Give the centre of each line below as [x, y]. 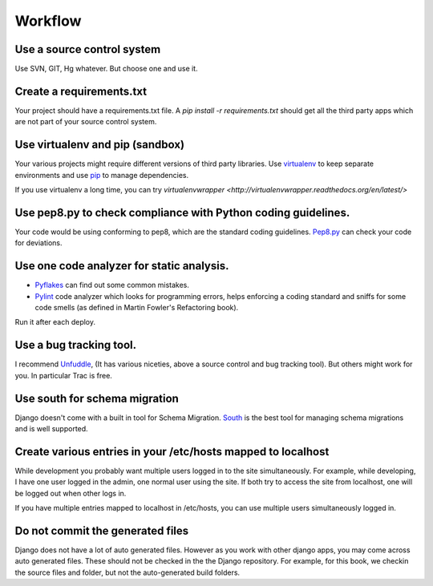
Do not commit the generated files [102, 530]
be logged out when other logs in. [71, 493]
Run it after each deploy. [55, 322]
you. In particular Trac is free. [63, 375]
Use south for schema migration [97, 398]
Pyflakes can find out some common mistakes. [112, 285]
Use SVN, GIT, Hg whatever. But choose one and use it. [106, 69]
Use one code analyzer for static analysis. [122, 266]
